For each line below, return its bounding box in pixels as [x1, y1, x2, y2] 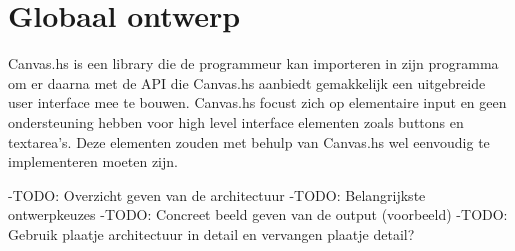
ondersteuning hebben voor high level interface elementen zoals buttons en [8, 111, 464, 132]
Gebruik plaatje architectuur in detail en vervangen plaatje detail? [8, 223, 415, 244]
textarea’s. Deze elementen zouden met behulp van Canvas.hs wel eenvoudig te [8, 131, 490, 152]
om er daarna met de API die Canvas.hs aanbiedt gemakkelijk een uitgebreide [8, 72, 486, 93]
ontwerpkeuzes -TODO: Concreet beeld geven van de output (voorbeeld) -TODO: [8, 204, 508, 225]
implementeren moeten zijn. [8, 151, 178, 172]
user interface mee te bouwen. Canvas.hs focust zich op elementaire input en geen [8, 92, 507, 113]
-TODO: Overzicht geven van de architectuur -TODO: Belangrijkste [8, 184, 426, 205]
